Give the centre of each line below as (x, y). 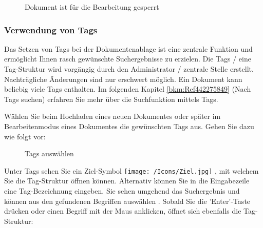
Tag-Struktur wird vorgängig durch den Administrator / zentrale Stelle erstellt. (129, 69)
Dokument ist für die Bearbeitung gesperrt (92, 7)
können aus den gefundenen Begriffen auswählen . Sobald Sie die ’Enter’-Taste (127, 201)
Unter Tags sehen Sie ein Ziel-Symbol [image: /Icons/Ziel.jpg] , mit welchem (131, 170)
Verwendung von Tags (51, 29)
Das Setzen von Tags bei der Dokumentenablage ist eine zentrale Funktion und (128, 48)
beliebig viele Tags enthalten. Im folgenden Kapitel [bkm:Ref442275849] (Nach (128, 89)
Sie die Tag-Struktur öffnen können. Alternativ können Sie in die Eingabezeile (127, 181)
